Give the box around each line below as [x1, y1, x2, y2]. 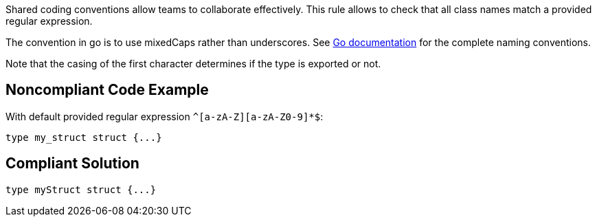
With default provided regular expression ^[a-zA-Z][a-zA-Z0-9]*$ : [5, 110, 324, 122]
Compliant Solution [5, 155, 139, 173]
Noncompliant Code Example [5, 81, 209, 99]
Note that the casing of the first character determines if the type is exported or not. [5, 58, 381, 69]
